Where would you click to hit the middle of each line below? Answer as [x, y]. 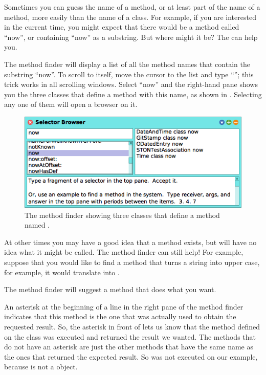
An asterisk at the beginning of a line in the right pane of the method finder [124, 306]
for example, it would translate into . [62, 272]
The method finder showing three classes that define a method [122, 215]
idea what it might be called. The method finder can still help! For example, [124, 252]
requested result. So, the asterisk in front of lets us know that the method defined [132, 326]
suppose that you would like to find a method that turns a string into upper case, [132, 262]
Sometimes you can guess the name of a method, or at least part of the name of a [132, 7]
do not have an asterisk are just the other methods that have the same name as [129, 347]
